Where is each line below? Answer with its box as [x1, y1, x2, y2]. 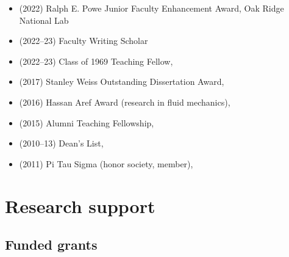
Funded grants [5, 235, 98, 254]
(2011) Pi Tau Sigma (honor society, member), [19, 157, 193, 170]
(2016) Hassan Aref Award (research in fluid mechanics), [19, 95, 230, 108]
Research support [5, 193, 155, 218]
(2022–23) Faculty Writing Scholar [19, 34, 148, 47]
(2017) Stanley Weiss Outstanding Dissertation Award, [19, 75, 224, 88]
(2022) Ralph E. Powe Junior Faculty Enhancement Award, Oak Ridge [19, 2, 284, 14]
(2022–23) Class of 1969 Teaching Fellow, [19, 54, 173, 67]
